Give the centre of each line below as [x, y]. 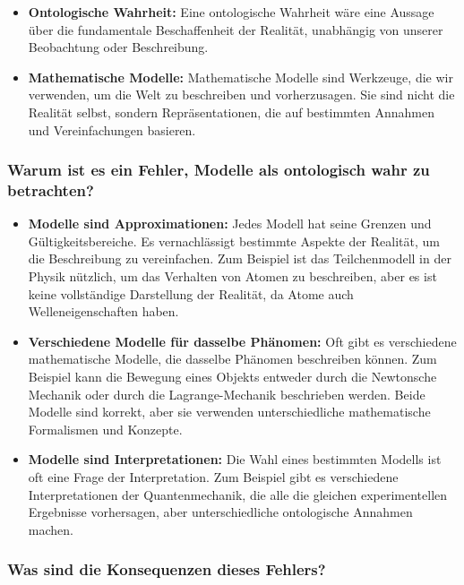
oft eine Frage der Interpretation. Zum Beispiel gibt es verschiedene [213, 477]
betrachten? [51, 190]
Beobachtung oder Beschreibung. [118, 47]
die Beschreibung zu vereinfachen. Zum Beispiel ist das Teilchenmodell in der [240, 258]
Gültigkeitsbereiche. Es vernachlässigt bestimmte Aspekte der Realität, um [234, 241]
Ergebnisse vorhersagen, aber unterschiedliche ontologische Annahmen [220, 512]
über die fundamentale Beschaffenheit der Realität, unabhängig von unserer [236, 29]
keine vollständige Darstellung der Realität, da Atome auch [191, 293]
